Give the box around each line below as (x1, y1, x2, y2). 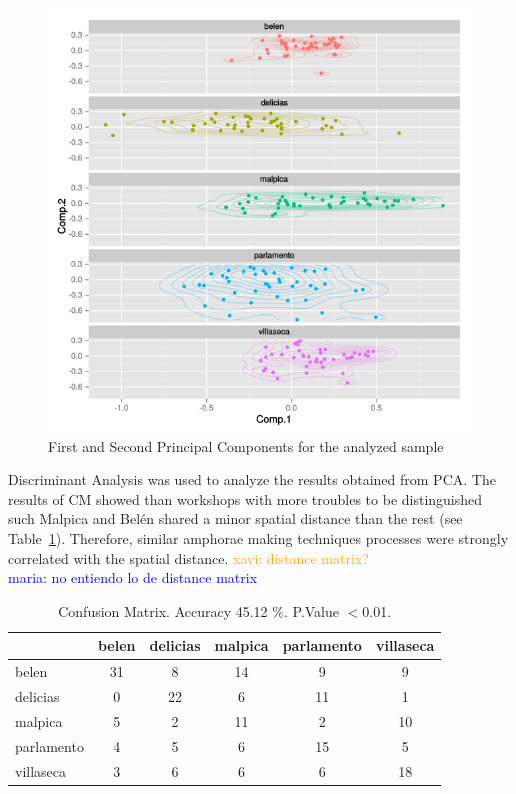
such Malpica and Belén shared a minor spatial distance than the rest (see (8, 508, 463, 529)
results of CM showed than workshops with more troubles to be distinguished (8, 488, 483, 509)
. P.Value (283, 600, 340, 621)
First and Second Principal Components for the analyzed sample (48, 435, 444, 456)
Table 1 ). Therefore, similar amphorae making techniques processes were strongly (8, 527, 509, 548)
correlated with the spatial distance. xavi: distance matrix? (8, 547, 369, 568)
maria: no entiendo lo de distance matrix (8, 567, 258, 588)
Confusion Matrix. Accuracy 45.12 (58, 600, 268, 621)
